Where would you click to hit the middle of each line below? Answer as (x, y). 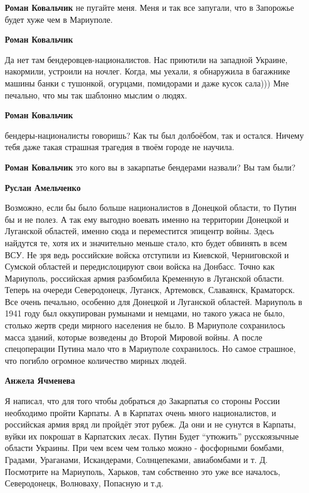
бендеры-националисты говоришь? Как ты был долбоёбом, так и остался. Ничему (154, 135)
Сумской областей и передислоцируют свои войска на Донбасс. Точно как (140, 266)
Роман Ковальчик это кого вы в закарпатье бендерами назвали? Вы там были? (150, 167)
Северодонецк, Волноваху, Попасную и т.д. (84, 483)
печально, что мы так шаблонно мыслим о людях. (96, 95)
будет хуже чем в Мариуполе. (59, 19)
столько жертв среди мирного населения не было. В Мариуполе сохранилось (145, 325)
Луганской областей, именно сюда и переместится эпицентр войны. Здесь (140, 231)
